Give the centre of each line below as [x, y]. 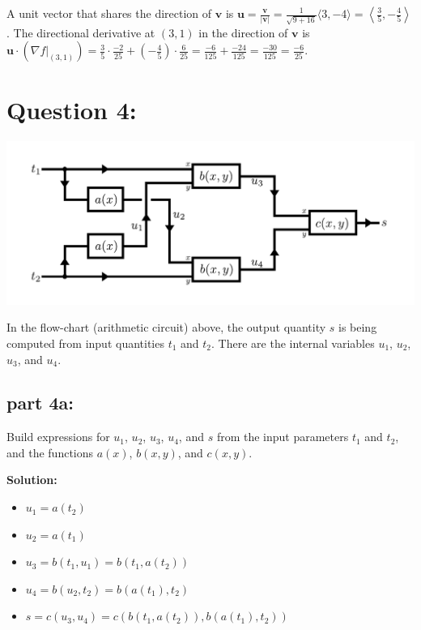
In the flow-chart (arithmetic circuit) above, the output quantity [166, 327]
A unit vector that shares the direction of [109, 13]
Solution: [32, 480]
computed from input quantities [85, 343]
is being [357, 327]
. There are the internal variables [293, 343]
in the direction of [243, 32]
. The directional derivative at [81, 32]
